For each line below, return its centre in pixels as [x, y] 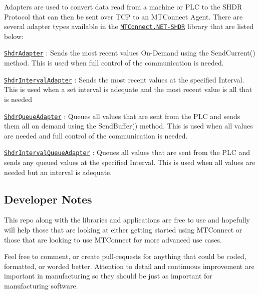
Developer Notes [48, 199]
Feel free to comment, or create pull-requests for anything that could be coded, [125, 256]
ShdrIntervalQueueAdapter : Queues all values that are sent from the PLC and [127, 152]
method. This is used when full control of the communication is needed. [114, 63]
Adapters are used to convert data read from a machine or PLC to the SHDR [123, 6]
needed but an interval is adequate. [58, 172]
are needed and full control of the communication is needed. [96, 135]
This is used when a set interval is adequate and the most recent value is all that [128, 89]
